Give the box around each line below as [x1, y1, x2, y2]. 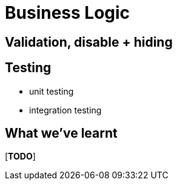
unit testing [29, 86, 74, 96]
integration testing [29, 104, 102, 115]
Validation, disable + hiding [5, 34, 173, 50]
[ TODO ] [5, 151, 36, 162]
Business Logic [5, 2, 130, 23]
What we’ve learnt [5, 126, 118, 141]
